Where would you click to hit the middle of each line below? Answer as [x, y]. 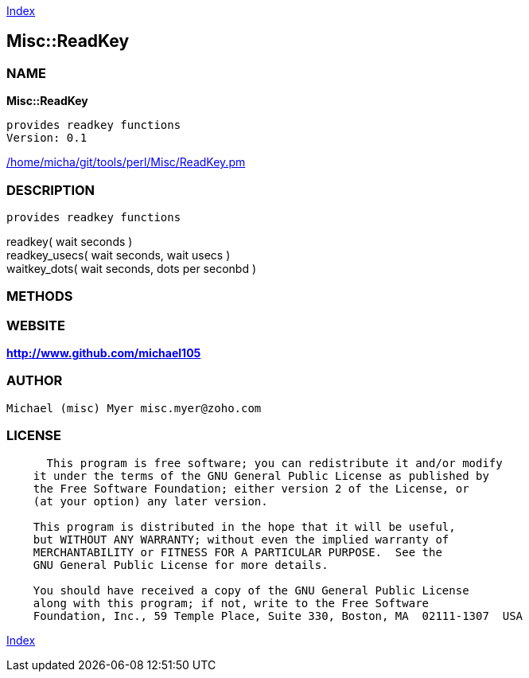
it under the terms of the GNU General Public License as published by [261, 475]
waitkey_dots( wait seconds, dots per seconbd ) [131, 268]
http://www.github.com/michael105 [104, 353]
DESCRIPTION [51, 190]
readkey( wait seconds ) [70, 241]
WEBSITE [36, 325]
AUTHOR [35, 381]
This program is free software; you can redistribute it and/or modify [274, 463]
